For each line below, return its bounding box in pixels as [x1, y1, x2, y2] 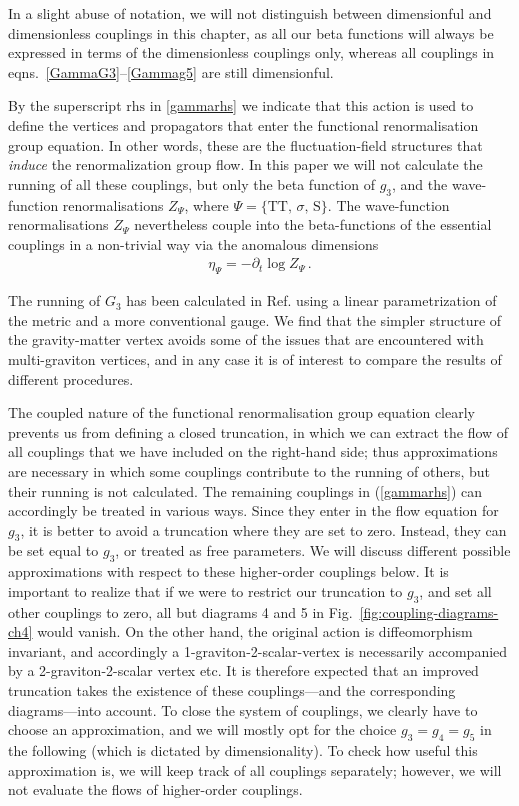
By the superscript [8, 95, 122, 116]
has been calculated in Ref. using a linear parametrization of [126, 290, 497, 311]
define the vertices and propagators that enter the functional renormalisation [8, 114, 479, 135]
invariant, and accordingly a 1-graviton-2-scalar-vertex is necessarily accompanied [8, 640, 508, 661]
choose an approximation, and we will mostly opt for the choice [8, 719, 397, 740]
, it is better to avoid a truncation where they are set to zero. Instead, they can [20, 519, 507, 540]
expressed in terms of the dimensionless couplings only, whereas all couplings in [8, 42, 495, 63]
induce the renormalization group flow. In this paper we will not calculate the [8, 154, 483, 175]
